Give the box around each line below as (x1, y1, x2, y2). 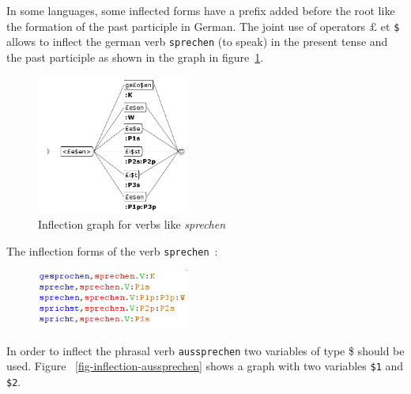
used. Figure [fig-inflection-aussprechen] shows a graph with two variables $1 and (6, 358, 404, 374)
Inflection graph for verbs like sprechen (38, 215, 226, 232)
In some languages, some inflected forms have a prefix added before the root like (6, 2, 395, 18)
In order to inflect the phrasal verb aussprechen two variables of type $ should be (6, 342, 405, 358)
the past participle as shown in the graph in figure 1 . (6, 48, 264, 65)
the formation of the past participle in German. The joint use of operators (6, 17, 365, 34)
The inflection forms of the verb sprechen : (6, 242, 218, 259)
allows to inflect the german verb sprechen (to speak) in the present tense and (6, 33, 388, 50)
